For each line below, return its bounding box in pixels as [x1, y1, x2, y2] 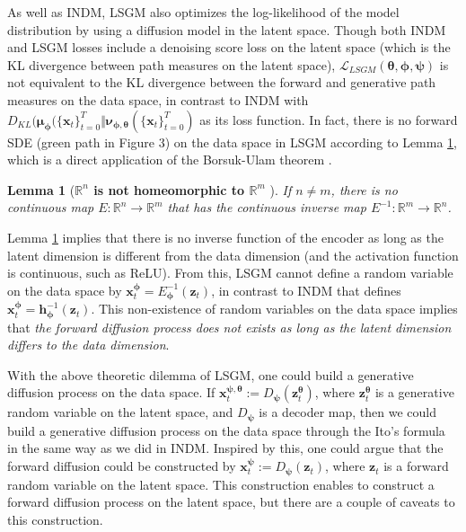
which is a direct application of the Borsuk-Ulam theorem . [7, 150, 332, 169]
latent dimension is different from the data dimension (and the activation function [7, 245, 459, 264]
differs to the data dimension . [7, 335, 170, 354]
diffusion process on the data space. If [7, 383, 215, 402]
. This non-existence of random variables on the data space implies [91, 299, 458, 318]
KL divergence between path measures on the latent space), [7, 55, 336, 74]
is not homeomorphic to [93, 180, 245, 199]
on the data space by [7, 280, 122, 299]
